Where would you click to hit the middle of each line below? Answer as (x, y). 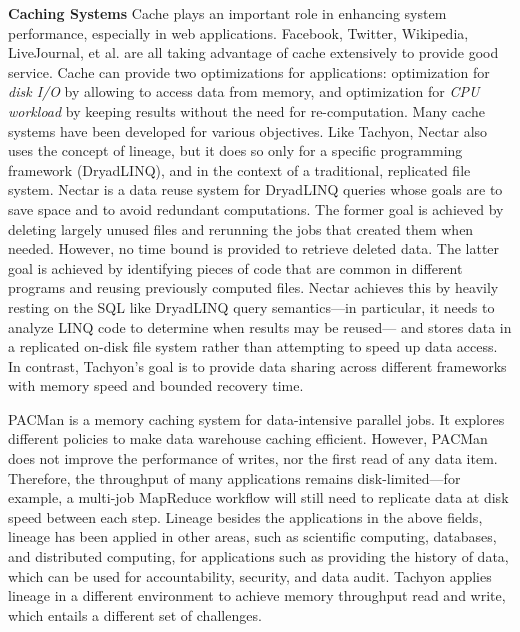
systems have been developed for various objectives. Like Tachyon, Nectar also (248, 130)
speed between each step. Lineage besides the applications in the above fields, (245, 516)
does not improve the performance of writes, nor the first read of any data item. (253, 458)
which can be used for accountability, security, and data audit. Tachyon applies (250, 575)
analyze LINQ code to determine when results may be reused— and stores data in (260, 326)
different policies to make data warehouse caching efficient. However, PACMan (248, 438)
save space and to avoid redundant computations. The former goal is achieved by (256, 208)
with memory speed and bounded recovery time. (156, 385)
